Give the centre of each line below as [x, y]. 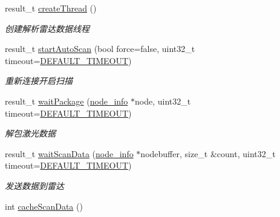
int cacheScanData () [44, 206]
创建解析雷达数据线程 [47, 28]
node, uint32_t [163, 101]
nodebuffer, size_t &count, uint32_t [208, 153]
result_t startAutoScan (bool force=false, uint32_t [100, 49]
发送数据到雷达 [34, 185]
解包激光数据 [30, 133]
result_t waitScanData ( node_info [69, 153]
